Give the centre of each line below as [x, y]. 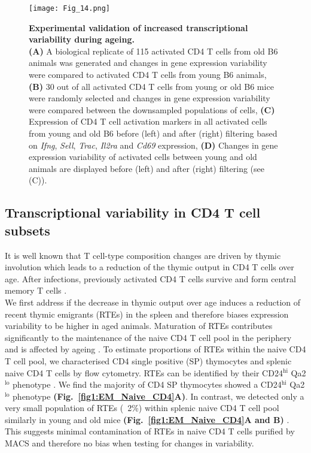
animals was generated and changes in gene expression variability [148, 63]
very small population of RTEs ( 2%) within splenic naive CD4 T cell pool [142, 408]
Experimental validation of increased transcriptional [138, 27]
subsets [28, 230]
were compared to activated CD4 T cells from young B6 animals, [148, 75]
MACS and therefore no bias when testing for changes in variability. [129, 443]
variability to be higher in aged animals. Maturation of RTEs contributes [139, 326]
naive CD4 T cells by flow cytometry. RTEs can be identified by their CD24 [144, 372]
